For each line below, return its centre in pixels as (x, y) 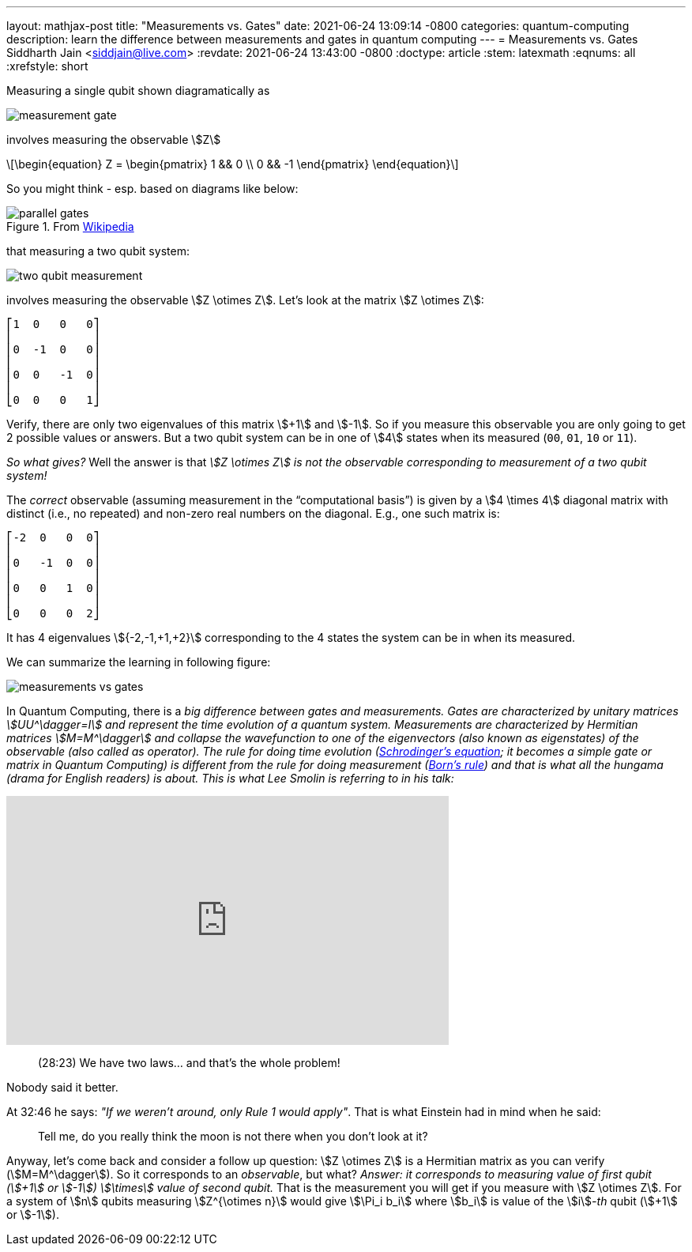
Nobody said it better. (62, 1087)
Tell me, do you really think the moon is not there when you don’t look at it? (233, 1136)
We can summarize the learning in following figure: (139, 662)
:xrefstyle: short (47, 66)
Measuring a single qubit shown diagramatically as (138, 91)
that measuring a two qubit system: (98, 251)
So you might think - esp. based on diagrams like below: (152, 189)
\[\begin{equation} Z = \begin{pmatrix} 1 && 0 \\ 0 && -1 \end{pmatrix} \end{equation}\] (233, 164)
